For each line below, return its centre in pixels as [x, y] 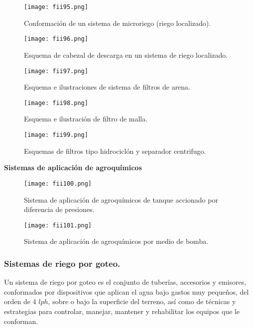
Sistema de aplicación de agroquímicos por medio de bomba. [116, 241]
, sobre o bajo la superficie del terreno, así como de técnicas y [142, 301]
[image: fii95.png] [56, 7]
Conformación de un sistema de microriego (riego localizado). [118, 23]
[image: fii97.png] [56, 71]
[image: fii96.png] [56, 39]
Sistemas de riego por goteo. [62, 263]
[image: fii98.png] [56, 103]
